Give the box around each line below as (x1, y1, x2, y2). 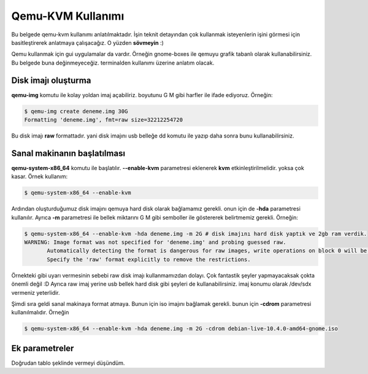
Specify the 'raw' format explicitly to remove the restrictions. (47, 255, 251, 263)
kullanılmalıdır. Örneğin (11, 309, 69, 316)
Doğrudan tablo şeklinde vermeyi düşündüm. (11, 359, 125, 367)
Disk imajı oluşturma (11, 75, 91, 85)
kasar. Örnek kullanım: (11, 173, 67, 181)
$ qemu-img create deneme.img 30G (24, 107, 128, 115)
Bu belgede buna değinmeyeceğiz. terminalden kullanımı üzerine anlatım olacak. (11, 59, 215, 66)
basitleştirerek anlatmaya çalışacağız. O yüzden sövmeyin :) (11, 39, 164, 46)
